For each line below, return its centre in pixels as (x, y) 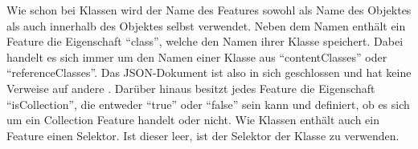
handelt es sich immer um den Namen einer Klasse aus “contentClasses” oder (197, 56)
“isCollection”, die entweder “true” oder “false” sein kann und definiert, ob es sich (208, 104)
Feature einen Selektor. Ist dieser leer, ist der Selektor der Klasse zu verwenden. (203, 135)
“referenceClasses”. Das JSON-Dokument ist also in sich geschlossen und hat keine (209, 72)
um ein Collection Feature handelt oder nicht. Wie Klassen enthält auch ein (193, 120)
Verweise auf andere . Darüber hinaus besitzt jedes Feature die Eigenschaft (191, 88)
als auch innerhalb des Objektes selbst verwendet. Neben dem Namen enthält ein (206, 25)
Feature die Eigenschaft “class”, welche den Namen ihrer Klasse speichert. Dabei (205, 41)
